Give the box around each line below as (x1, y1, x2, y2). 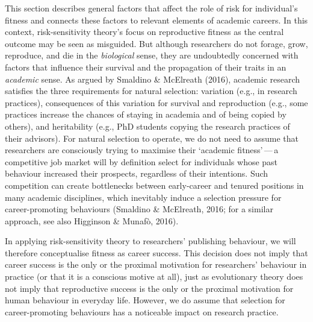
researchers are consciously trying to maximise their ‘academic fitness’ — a (5, 144, 279, 156)
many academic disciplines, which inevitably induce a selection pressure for (5, 191, 282, 203)
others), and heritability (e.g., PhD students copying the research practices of (5, 119, 290, 132)
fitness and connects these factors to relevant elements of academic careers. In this (5, 13, 308, 26)
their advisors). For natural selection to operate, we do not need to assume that (5, 131, 299, 144)
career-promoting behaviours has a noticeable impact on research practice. (5, 305, 279, 318)
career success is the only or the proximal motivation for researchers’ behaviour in (5, 258, 307, 271)
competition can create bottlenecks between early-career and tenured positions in (5, 178, 304, 191)
